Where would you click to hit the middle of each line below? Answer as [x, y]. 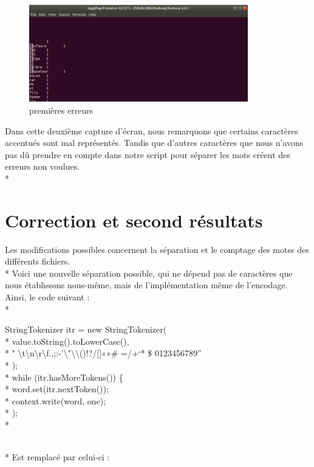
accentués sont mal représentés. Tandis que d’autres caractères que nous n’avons [154, 143]
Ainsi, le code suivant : [47, 297]
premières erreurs [61, 110]
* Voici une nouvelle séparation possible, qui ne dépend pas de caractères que [149, 273]
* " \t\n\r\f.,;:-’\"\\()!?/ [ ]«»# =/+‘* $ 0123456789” [103, 353]
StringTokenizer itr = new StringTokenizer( [86, 329]
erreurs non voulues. [43, 166]
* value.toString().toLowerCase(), [67, 341]
